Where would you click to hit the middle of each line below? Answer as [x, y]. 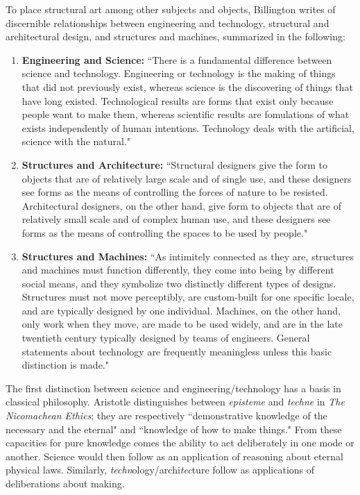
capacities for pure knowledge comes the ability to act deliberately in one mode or [180, 443]
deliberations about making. [65, 483]
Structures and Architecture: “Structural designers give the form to [174, 164]
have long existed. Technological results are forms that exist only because [178, 100]
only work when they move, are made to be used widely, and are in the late [182, 324]
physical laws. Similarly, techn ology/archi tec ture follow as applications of [160, 470]
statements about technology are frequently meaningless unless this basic [177, 351]
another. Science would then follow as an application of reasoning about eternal [174, 456]
